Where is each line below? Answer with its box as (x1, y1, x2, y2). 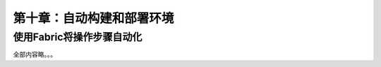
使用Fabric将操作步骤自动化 (13, 31, 143, 43)
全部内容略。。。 (13, 50, 56, 59)
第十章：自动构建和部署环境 (13, 10, 174, 26)
